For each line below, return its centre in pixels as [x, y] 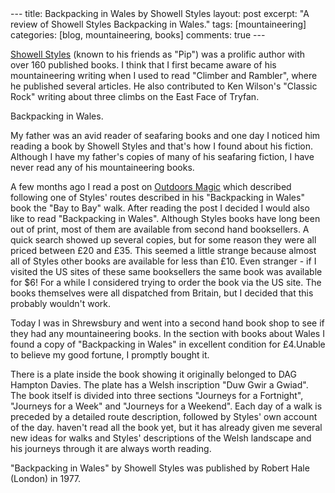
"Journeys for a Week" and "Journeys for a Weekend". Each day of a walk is [166, 406]
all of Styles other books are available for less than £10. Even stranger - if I [163, 261]
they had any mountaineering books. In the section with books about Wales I [167, 333]
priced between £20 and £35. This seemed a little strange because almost [163, 250]
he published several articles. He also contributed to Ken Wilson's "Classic [164, 86]
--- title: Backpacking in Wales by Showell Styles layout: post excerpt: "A [160, 13]
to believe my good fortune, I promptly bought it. [110, 355]
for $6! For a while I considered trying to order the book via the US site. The [166, 282]
